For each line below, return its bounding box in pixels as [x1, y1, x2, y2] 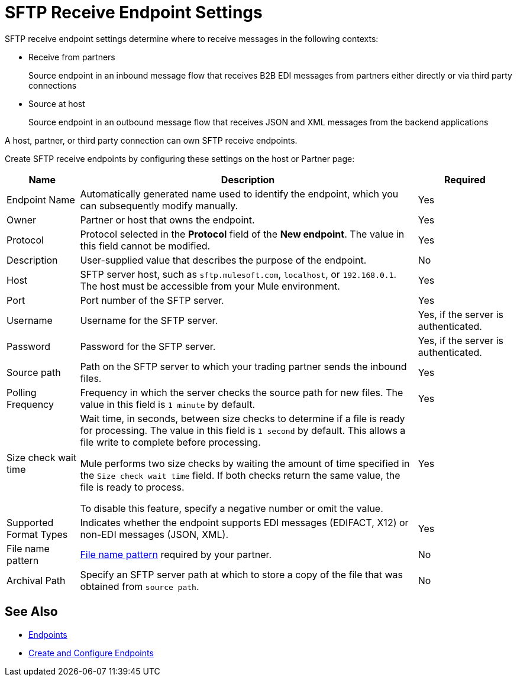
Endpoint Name [7, 193, 75, 206]
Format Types [7, 528, 68, 540]
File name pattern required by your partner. [80, 548, 272, 560]
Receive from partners [28, 51, 115, 62]
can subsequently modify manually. [80, 199, 238, 212]
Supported [7, 516, 54, 528]
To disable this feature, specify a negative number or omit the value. [80, 502, 383, 514]
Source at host [28, 98, 85, 109]
